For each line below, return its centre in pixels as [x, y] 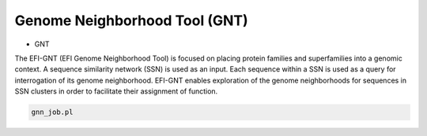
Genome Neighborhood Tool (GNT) [131, 20]
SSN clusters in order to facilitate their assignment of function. [116, 91]
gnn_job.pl [52, 112]
